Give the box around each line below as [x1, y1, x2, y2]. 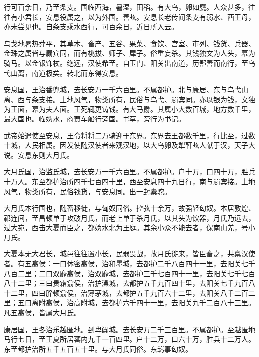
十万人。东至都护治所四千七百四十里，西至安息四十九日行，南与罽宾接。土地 [4, 176, 255, 186]
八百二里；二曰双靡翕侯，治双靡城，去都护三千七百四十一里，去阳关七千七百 [4, 268, 255, 278]
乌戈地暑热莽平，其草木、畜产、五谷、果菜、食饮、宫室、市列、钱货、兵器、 [4, 38, 255, 48]
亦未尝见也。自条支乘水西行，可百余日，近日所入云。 [4, 21, 178, 32]
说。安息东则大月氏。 [4, 149, 74, 160]
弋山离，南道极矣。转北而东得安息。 [4, 67, 123, 78]
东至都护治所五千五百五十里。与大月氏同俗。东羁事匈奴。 [4, 343, 192, 354]
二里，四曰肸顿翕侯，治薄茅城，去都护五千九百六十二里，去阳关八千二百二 [10, 287, 255, 298]
